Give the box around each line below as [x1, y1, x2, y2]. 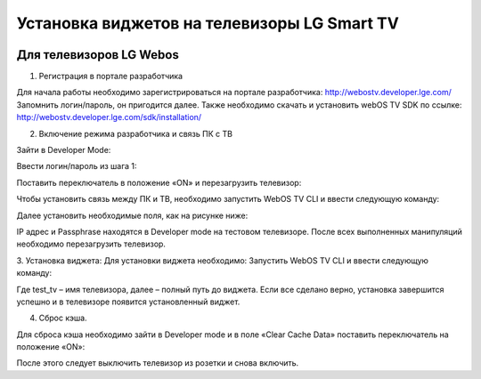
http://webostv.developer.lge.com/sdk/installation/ [16, 112, 202, 123]
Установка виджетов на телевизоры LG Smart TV [16, 13, 400, 33]
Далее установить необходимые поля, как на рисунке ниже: [16, 210, 249, 221]
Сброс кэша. [38, 312, 88, 324]
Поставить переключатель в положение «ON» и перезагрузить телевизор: [16, 177, 302, 188]
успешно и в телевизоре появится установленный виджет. [16, 296, 240, 307]
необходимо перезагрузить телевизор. [16, 238, 167, 249]
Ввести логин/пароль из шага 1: [16, 161, 137, 172]
